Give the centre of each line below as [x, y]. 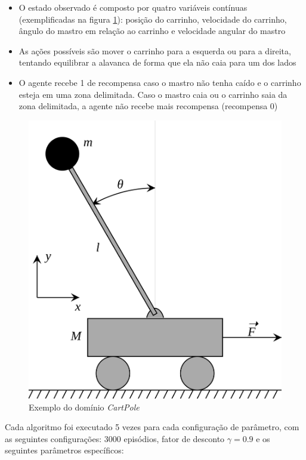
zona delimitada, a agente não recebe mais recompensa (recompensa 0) [148, 106]
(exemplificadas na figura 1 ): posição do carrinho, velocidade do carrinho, [153, 19]
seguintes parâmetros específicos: [64, 450]
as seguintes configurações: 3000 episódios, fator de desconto [115, 438]
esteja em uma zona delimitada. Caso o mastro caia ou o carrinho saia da [153, 94]
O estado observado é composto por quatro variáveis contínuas [133, 7]
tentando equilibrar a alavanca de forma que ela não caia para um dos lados [157, 62]
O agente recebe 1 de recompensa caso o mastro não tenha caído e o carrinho [160, 82]
